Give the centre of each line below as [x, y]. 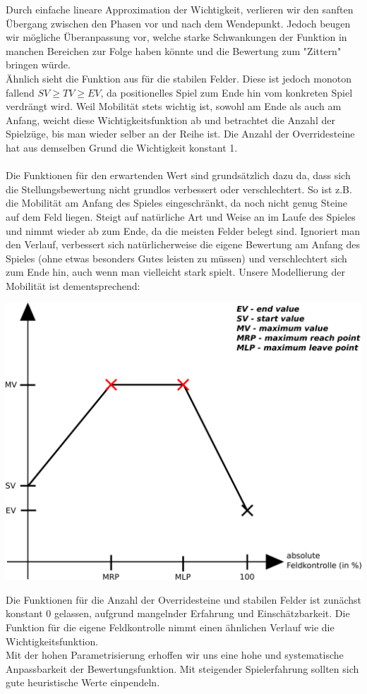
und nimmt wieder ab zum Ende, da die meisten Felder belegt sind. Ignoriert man [183, 230]
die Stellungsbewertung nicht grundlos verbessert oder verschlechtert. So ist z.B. [179, 189]
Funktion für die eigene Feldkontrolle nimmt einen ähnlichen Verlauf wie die [170, 627]
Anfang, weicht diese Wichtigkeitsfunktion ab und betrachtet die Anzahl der [170, 120]
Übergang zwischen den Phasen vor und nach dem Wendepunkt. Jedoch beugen [178, 23]
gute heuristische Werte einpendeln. [83, 682]
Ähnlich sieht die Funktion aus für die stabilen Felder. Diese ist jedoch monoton [179, 78]
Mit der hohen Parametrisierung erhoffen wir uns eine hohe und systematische [175, 655]
